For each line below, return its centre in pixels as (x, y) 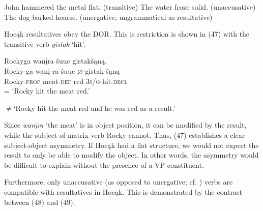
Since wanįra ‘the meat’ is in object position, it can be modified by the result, (125, 125)
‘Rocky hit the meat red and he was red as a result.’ (94, 108)
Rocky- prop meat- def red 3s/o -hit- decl (66, 81)
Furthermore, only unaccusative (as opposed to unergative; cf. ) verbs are (119, 182)
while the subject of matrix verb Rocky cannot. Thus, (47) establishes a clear (125, 134)
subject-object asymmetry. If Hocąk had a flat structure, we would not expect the (131, 145)
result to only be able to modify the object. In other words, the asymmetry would (131, 155)
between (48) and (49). (40, 202)
